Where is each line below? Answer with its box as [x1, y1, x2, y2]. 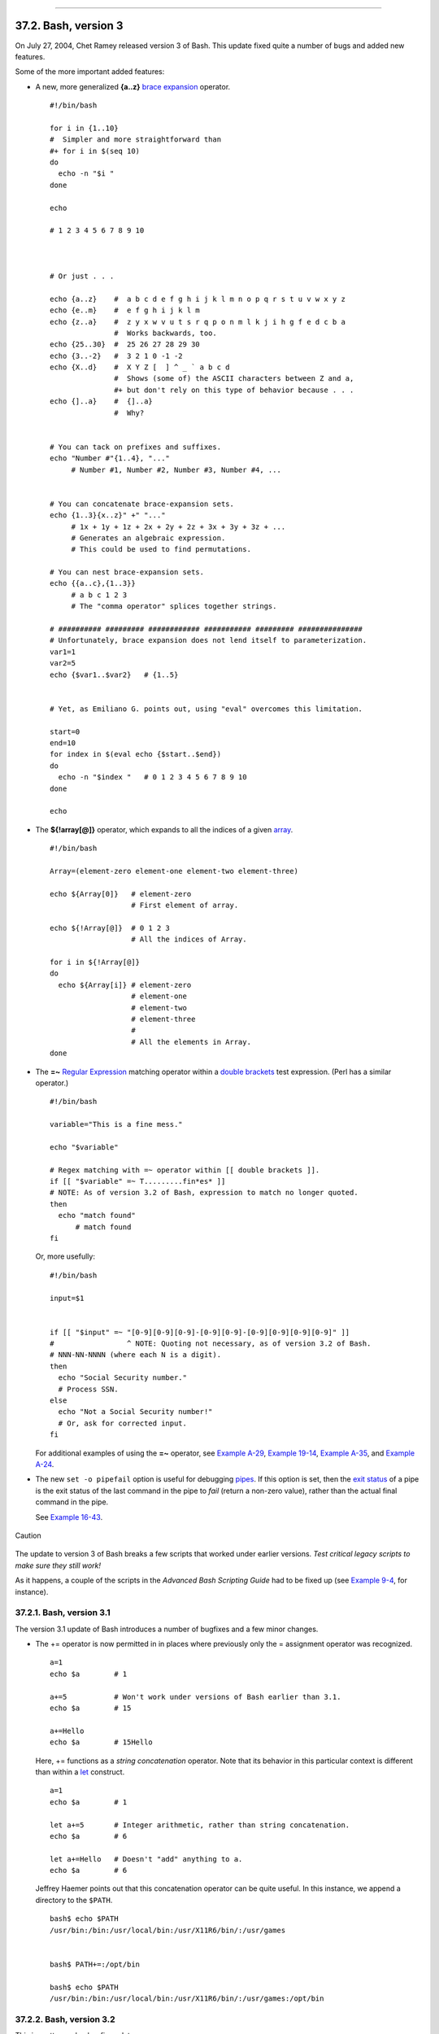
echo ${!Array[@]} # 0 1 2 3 [50, 923, 171, 932]
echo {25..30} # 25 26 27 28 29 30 [50, 340, 201, 349]
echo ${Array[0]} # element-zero [50, 889, 192, 898]
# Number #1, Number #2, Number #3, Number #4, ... [71, 465, 282, 474]
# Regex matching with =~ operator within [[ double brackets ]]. [50, 1165, 320, 1175]
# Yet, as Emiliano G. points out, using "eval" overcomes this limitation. [50, 704, 363, 714]
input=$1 [50, 1294, 85, 1303]
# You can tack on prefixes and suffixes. [50, 442, 222, 452]
